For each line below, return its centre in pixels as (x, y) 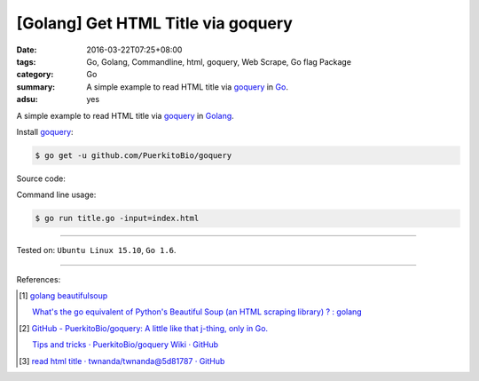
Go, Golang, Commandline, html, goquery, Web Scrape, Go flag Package (219, 61)
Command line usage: (56, 194)
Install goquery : (45, 131)
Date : (27, 50)
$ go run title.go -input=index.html (117, 218)
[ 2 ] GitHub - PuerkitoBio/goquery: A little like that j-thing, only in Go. (144, 328)
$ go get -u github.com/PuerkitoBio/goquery (133, 155)
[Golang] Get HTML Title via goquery (154, 23)
